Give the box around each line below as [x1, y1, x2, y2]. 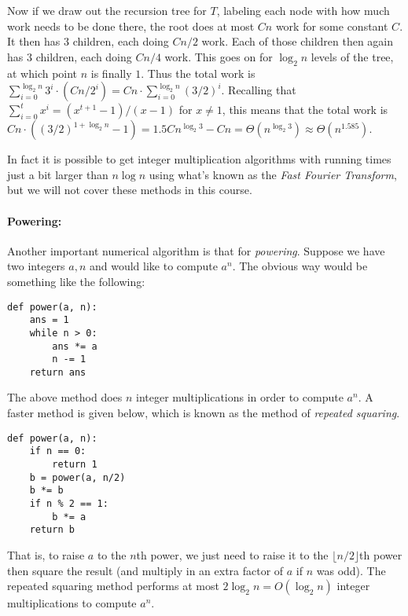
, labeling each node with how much [216, 2, 390, 18]
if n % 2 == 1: [29, 497, 108, 509]
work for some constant [275, 17, 388, 34]
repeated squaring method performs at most [7, 577, 219, 594]
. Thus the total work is [141, 64, 255, 81]
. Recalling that [221, 82, 296, 98]
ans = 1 [29, 314, 69, 326]
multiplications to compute [7, 595, 137, 611]
